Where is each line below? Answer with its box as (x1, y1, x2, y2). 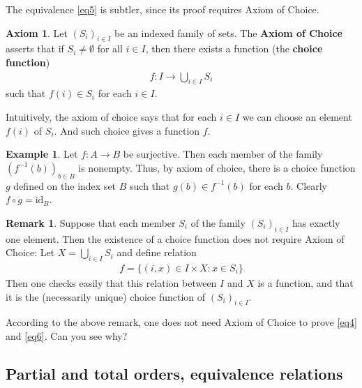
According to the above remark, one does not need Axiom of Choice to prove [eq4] (6, 315, 357, 329)
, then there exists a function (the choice (145, 41, 323, 56)
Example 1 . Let (6, 147, 78, 161)
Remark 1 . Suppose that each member (6, 215, 176, 230)
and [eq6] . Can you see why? (6, 328, 128, 343)
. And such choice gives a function (54, 123, 200, 137)
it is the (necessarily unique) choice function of (6, 289, 206, 304)
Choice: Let (6, 245, 55, 260)
